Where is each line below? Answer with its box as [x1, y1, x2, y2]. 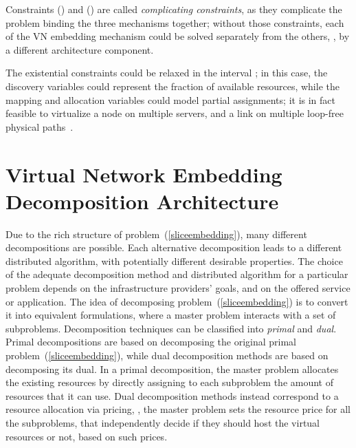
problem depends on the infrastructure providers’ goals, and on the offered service [5, 281, 351, 295]
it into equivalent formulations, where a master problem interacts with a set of [5, 308, 336, 322]
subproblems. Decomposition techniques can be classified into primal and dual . [5, 321, 337, 335]
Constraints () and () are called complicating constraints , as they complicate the [5, 2, 342, 16]
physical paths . [5, 119, 74, 134]
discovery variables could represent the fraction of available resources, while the [5, 78, 340, 93]
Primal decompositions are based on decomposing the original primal [5, 334, 297, 349]
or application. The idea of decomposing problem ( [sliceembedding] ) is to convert [5, 294, 348, 308]
